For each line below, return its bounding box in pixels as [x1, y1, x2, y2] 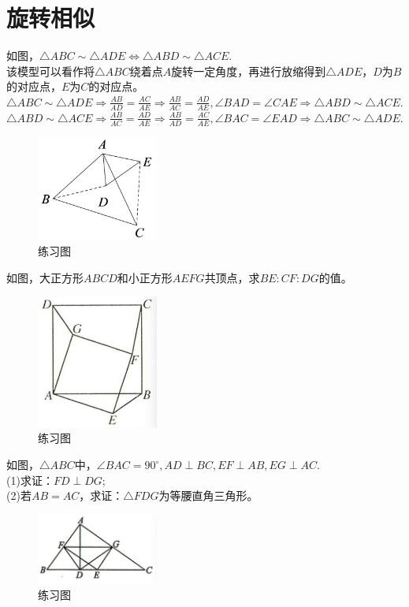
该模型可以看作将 [6, 62, 95, 79]
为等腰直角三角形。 [158, 487, 258, 504]
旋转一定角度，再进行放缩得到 [171, 62, 326, 79]
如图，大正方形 [6, 269, 84, 285]
